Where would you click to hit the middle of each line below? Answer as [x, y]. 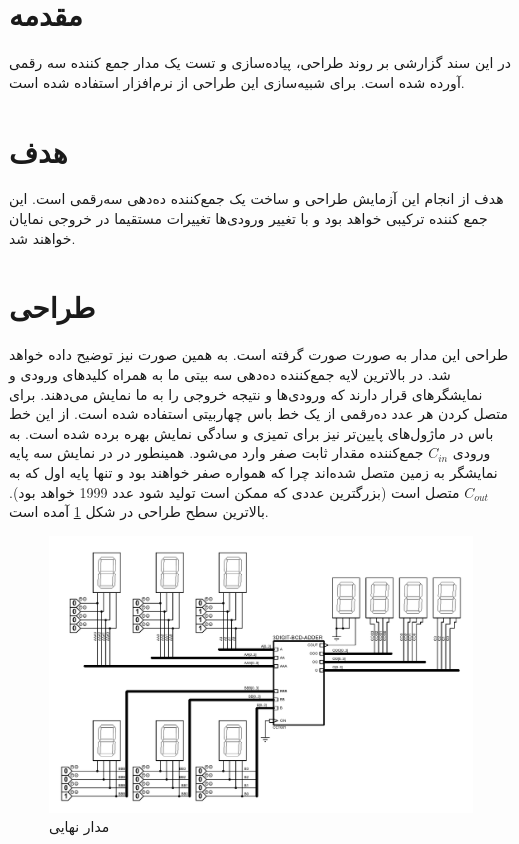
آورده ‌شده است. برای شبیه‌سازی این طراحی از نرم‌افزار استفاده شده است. [237, 81]
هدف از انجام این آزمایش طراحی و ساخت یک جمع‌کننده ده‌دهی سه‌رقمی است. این [256, 198]
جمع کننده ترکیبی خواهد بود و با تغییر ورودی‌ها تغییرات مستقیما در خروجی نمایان [248, 218]
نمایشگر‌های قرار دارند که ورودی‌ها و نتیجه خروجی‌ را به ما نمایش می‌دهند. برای [246, 393]
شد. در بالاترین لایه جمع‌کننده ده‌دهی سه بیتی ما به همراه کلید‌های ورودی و [230, 373]
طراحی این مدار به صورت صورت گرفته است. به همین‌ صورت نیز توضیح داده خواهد [259, 354]
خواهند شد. [42, 237]
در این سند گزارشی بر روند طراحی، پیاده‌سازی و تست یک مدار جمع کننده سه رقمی [260, 62]
